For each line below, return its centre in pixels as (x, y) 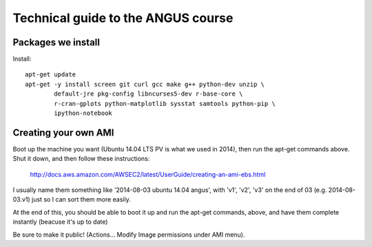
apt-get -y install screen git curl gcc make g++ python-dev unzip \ (145, 84)
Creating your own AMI (63, 132)
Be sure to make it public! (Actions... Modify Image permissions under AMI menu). (129, 235)
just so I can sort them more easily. (81, 200)
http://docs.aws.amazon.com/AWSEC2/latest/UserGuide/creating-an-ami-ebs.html (148, 174)
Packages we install (56, 42)
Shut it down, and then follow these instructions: (81, 159)
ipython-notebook (83, 113)
